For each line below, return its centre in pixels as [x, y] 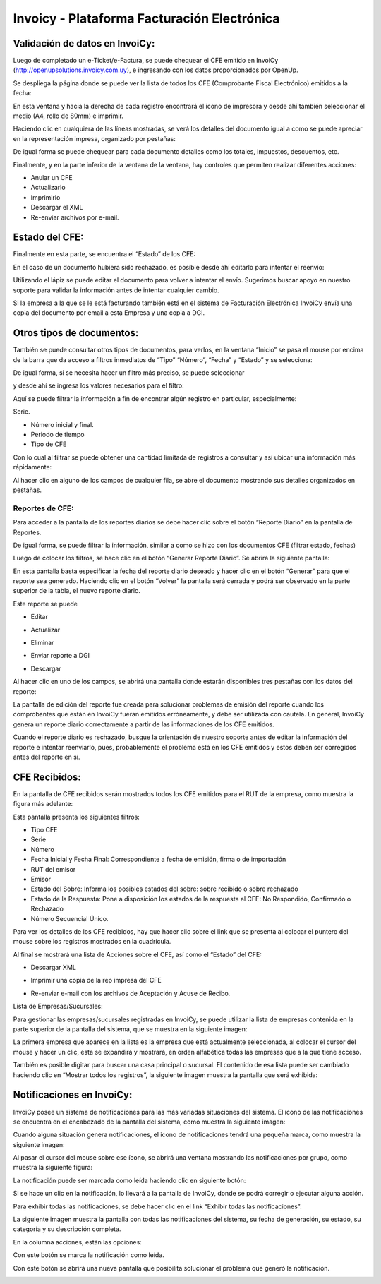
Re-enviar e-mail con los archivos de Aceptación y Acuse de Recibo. [131, 993]
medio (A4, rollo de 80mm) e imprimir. [68, 116]
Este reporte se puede [45, 604]
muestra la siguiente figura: [53, 1168]
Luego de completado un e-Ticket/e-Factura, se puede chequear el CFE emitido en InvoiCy [146, 61]
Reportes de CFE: [43, 508]
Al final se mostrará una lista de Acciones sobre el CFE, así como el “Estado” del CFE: [138, 954]
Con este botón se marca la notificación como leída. [89, 1255]
